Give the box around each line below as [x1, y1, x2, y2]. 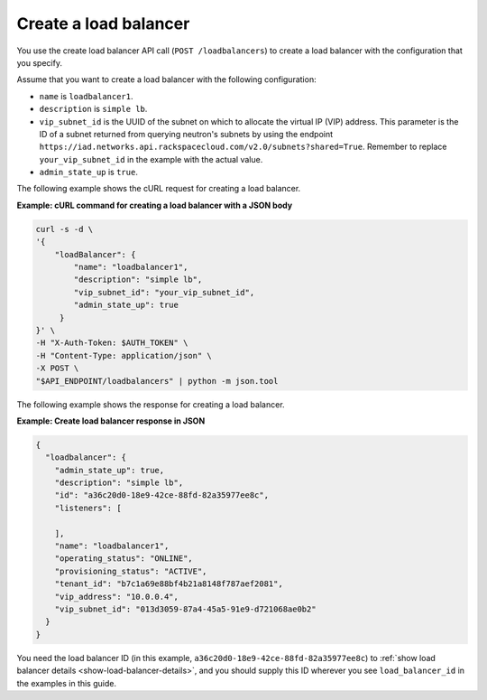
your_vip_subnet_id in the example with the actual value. [39, 154, 263, 164]
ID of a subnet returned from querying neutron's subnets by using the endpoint [39, 128, 334, 139]
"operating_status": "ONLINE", [54, 554, 193, 564]
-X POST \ [35, 363, 79, 374]
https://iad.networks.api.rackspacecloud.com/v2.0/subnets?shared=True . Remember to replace [39, 141, 447, 153]
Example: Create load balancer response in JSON [16, 415, 206, 426]
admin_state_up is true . [39, 167, 139, 178]
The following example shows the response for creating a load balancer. [16, 398, 285, 410]
